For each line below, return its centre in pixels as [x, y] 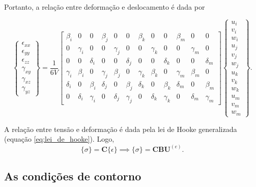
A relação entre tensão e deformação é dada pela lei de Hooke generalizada [121, 129]
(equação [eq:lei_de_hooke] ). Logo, [59, 139]
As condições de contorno [73, 176]
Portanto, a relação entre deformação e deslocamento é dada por [105, 7]
